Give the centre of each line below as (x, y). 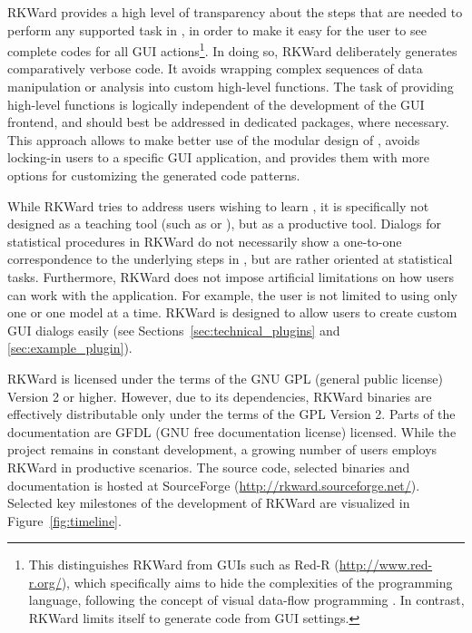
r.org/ (45, 582)
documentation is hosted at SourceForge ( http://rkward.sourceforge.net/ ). (214, 485)
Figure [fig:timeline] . (64, 520)
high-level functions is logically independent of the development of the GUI (216, 104)
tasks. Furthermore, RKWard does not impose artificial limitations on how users (231, 276)
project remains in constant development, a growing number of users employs (222, 449)
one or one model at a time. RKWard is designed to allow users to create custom (232, 312)
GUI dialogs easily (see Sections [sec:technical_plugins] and (174, 330)
